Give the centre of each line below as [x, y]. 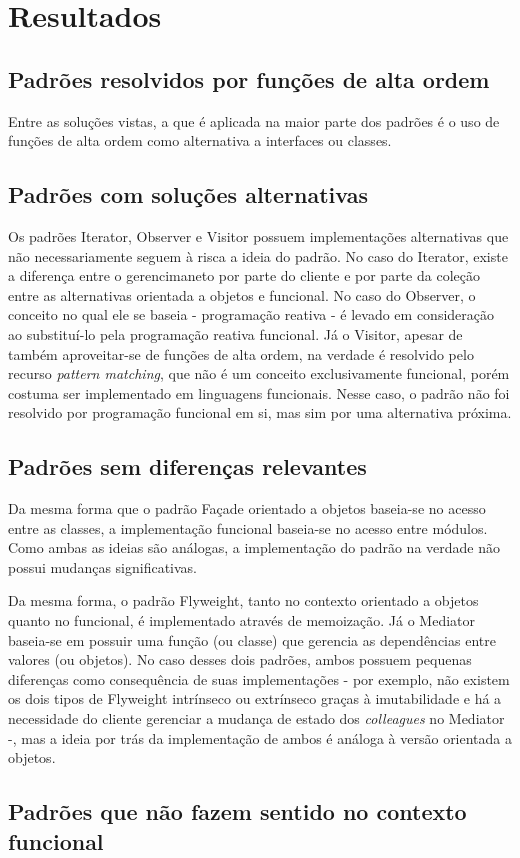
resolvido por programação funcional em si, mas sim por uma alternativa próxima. [260, 412]
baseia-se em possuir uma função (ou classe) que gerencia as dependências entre [252, 639]
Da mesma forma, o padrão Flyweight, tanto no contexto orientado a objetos [243, 600]
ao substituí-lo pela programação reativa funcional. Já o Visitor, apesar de [235, 333]
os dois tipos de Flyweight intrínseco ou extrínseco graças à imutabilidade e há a [255, 698]
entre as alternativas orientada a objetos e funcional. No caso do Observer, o [242, 294]
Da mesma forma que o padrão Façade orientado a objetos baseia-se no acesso [247, 508]
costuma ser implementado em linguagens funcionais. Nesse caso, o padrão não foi [259, 392]
